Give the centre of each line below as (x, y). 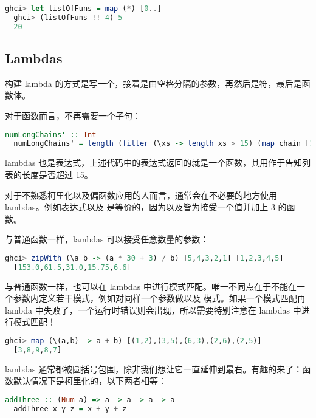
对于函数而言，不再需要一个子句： (73, 116)
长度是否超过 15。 (57, 174)
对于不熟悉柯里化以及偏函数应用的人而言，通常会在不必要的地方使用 (141, 195)
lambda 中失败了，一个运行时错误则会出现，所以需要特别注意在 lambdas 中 (153, 310)
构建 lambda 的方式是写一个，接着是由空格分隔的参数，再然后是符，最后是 (153, 83)
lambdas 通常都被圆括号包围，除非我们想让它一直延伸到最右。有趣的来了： (154, 368)
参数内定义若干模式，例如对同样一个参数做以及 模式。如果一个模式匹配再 (159, 298)
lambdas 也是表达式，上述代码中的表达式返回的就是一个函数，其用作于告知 (154, 163)
